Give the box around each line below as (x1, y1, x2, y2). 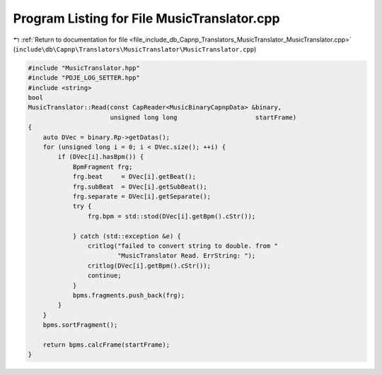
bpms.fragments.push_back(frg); (72, 291, 185, 299)
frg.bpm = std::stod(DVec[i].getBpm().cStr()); (87, 212, 256, 220)
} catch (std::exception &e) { (72, 232, 182, 240)
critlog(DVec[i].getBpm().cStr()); (87, 261, 212, 270)
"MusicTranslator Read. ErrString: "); (117, 251, 256, 260)
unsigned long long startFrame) (110, 113, 297, 121)
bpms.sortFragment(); (42, 321, 118, 329)
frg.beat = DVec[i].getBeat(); (72, 173, 196, 181)
